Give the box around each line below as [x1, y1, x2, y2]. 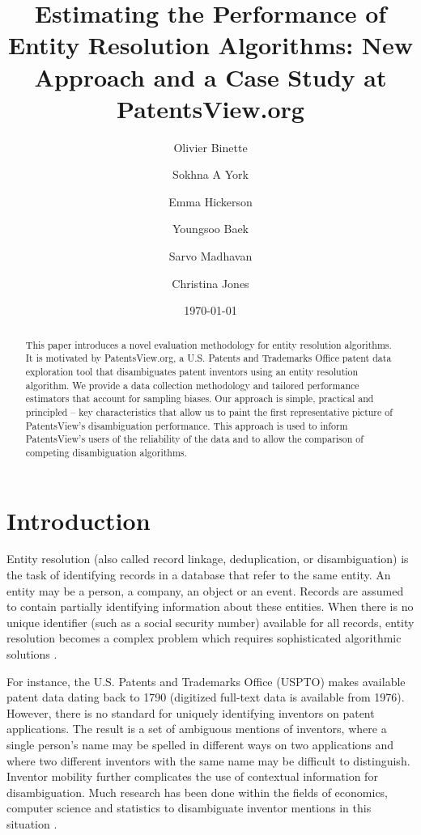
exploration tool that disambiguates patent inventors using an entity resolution [25, 364, 359, 378]
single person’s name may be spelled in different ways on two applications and [6, 736, 394, 753]
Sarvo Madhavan [168, 248, 253, 265]
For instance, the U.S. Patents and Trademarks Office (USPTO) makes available [6, 672, 406, 689]
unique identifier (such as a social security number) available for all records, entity [6, 613, 415, 630]
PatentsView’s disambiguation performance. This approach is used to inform [25, 418, 348, 432]
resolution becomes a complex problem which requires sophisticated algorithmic [6, 629, 402, 646]
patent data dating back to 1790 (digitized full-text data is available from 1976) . [6, 689, 405, 706]
